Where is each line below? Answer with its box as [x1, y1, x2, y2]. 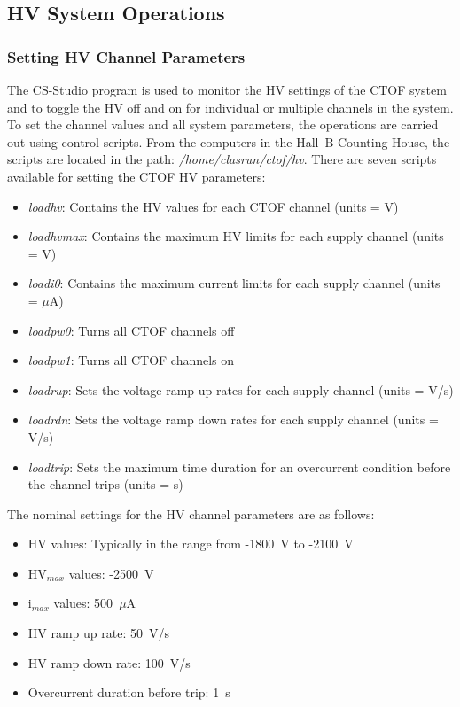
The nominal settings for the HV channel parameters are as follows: [7, 504, 375, 523]
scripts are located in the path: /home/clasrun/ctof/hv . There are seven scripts [7, 150, 437, 168]
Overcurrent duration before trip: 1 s [27, 683, 230, 702]
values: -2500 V [68, 563, 154, 582]
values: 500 [53, 594, 113, 612]
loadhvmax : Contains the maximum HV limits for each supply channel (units [27, 227, 444, 245]
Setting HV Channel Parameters [7, 45, 246, 67]
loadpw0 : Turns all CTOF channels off [27, 321, 235, 339]
